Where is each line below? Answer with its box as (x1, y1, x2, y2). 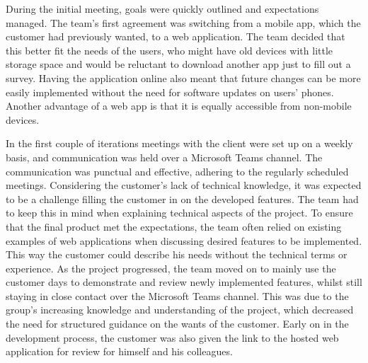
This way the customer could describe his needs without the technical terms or (6, 247, 347, 262)
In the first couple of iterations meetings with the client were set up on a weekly (6, 136, 353, 151)
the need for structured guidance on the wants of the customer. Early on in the (6, 316, 349, 331)
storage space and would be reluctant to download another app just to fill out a (6, 57, 351, 71)
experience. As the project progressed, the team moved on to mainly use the (6, 260, 336, 275)
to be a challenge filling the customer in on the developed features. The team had (6, 191, 359, 206)
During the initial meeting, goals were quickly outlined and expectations (6, 1, 319, 16)
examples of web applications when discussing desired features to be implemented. (6, 233, 362, 248)
